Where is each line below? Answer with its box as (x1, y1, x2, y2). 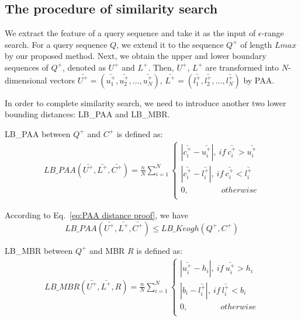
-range (261, 27, 284, 39)
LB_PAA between (5, 127, 71, 139)
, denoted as (62, 61, 106, 73)
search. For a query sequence (5, 38, 108, 50)
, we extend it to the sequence (116, 38, 224, 50)
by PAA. (243, 74, 275, 86)
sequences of (5, 61, 49, 73)
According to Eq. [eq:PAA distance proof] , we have (5, 209, 189, 221)
